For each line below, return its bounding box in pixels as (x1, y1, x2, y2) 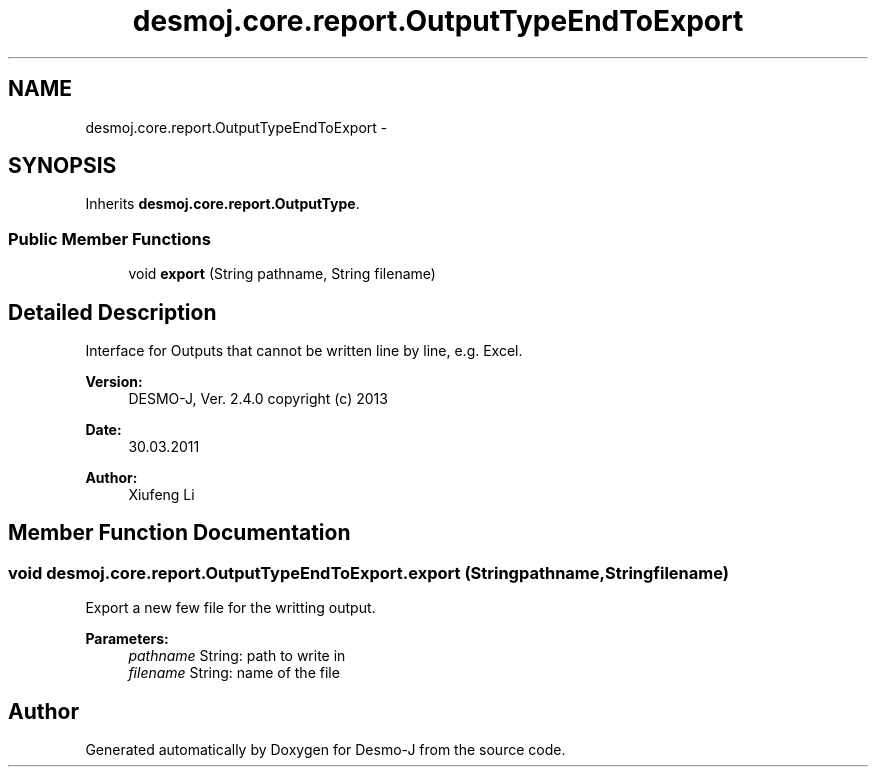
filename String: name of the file (128, 664, 340, 682)
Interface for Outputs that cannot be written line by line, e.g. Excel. (85, 342, 523, 360)
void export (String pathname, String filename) (128, 265, 436, 283)
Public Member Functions (8, 228, 211, 249)
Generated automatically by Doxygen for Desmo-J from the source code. (85, 741, 566, 759)
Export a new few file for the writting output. (85, 599, 376, 617)
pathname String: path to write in (128, 647, 346, 665)
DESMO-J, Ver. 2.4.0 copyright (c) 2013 (128, 390, 388, 408)
